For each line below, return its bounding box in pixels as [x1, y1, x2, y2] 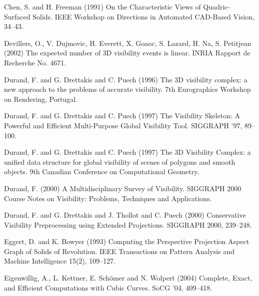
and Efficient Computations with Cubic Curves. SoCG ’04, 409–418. [4, 282, 212, 293]
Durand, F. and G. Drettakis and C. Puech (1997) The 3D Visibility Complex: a [4, 147, 251, 157]
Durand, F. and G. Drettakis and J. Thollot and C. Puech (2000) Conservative [4, 210, 246, 220]
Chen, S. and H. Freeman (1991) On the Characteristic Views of [4, 1, 201, 11]
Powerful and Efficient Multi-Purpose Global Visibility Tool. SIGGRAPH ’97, [4, 120, 242, 130]
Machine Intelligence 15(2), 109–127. [4, 256, 116, 266]
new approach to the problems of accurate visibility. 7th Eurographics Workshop [4, 84, 251, 94]
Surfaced [4, 11, 30, 21]
